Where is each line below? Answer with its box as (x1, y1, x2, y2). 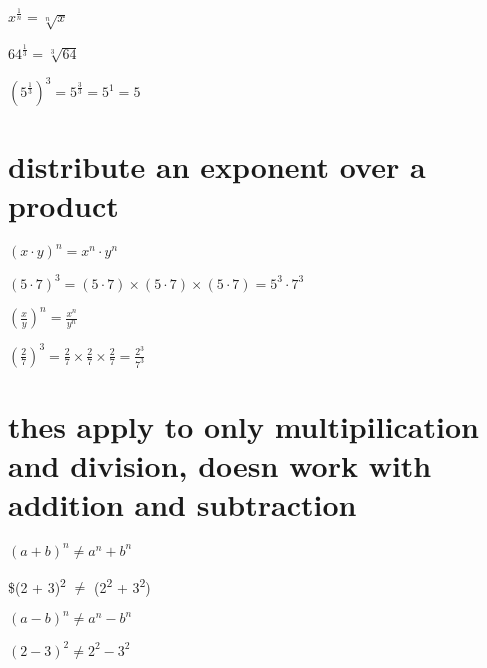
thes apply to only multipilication (8, 405, 479, 446)
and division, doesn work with (8, 445, 432, 486)
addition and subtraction (8, 484, 357, 525)
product (8, 184, 119, 225)
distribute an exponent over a (8, 145, 426, 186)
